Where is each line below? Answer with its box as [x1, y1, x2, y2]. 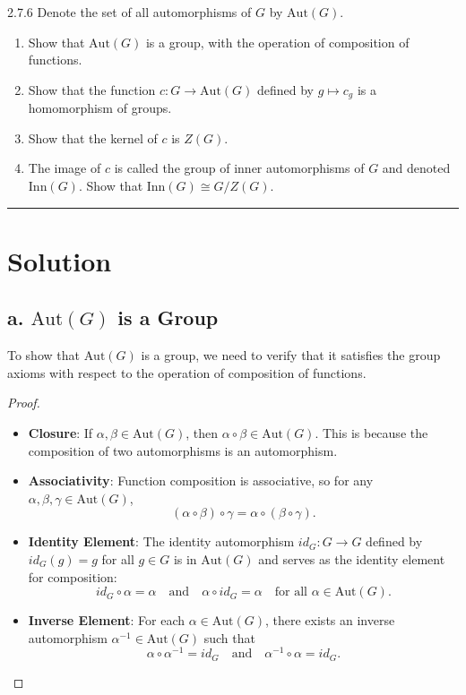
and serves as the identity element [258, 549, 445, 568]
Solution [7, 242, 112, 279]
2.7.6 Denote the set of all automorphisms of [7, 3, 252, 21]
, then [186, 423, 219, 442]
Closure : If [28, 423, 93, 442]
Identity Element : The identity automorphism [28, 532, 295, 551]
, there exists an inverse [265, 611, 395, 630]
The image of [28, 159, 101, 177]
